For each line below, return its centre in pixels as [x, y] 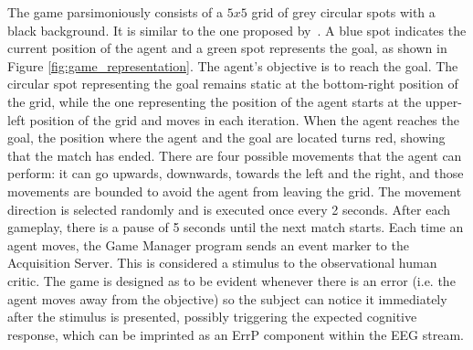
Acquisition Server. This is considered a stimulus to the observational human [222, 263]
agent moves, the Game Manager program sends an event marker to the [208, 244]
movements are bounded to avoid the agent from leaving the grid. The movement [235, 191]
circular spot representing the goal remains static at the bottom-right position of [233, 84]
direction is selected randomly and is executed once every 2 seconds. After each [229, 209]
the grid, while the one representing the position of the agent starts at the [215, 101]
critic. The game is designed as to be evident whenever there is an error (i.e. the [231, 280]
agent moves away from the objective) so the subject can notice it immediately [227, 298]
